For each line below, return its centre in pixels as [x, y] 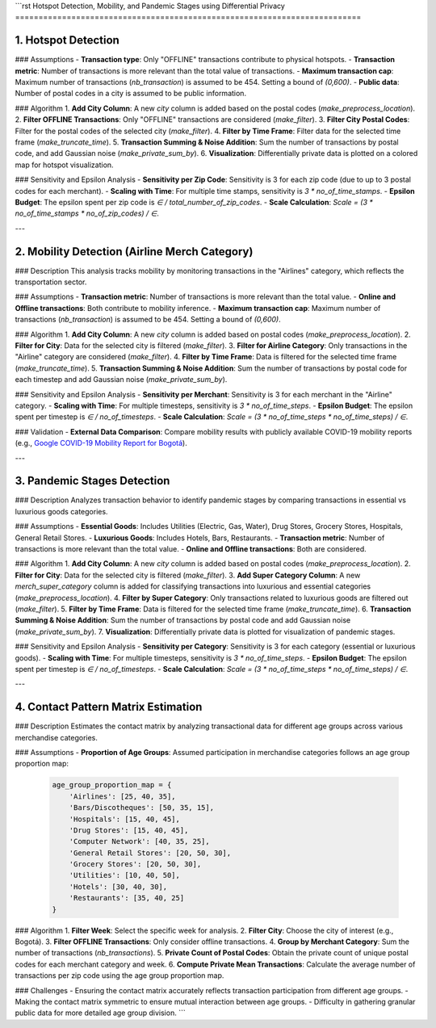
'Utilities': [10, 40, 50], [125, 875]
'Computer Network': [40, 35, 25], [139, 841]
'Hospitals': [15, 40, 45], [125, 819]
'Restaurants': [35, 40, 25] [127, 898]
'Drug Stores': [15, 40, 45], [129, 830]
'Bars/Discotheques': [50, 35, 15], [141, 808]
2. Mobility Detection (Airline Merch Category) [134, 252]
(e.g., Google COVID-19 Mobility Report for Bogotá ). [101, 443]
